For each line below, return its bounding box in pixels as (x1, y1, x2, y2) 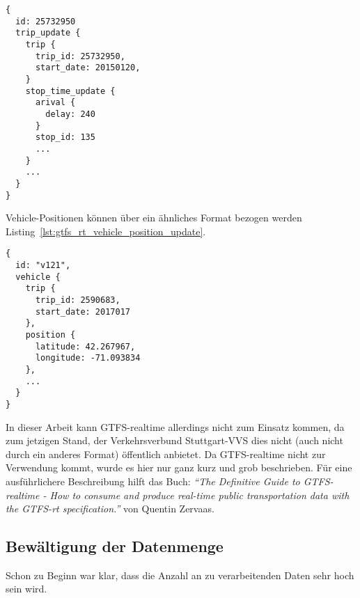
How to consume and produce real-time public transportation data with (49, 487, 350, 502)
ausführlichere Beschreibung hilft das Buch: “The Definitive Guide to (6, 473, 300, 488)
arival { (35, 97, 76, 108)
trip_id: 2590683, (35, 294, 120, 305)
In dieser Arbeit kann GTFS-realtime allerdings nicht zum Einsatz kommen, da (6, 419, 345, 434)
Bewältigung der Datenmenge (6, 535, 224, 557)
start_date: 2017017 (35, 306, 130, 317)
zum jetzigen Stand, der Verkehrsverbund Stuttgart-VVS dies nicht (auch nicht (6, 433, 343, 448)
